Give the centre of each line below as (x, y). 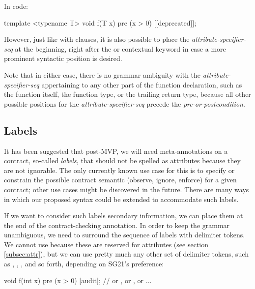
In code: (16, 6)
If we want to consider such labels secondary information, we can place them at (124, 216)
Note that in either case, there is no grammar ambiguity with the (102, 74)
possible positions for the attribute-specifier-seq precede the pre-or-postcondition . (125, 103)
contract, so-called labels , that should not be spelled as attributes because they (122, 160)
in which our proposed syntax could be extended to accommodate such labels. (121, 199)
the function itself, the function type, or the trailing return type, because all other (127, 94)
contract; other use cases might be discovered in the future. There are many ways (127, 189)
